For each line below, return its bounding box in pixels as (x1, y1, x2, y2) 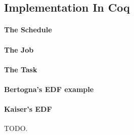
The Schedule (4, 24, 52, 35)
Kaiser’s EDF (4, 104, 52, 114)
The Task (4, 64, 37, 74)
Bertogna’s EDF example (4, 83, 94, 94)
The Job (4, 44, 34, 55)
